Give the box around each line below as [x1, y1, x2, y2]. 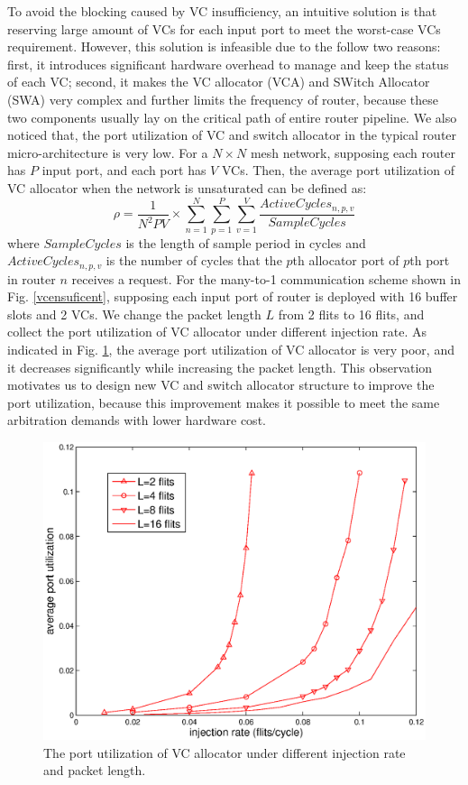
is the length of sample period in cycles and [125, 233, 366, 252]
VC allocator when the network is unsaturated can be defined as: [7, 178, 367, 197]
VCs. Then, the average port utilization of [221, 161, 454, 180]
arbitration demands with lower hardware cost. [7, 411, 266, 429]
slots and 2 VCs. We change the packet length [7, 304, 262, 323]
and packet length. [43, 761, 146, 780]
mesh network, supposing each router [250, 143, 455, 162]
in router [7, 269, 56, 288]
